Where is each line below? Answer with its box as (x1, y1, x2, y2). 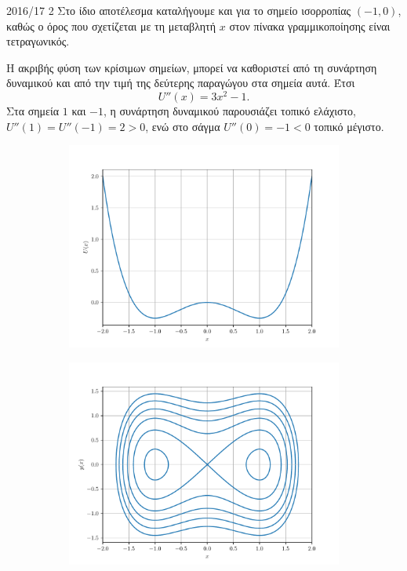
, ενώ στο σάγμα (145, 118, 220, 134)
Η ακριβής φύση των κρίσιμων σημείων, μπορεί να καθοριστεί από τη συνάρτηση (6, 59, 377, 75)
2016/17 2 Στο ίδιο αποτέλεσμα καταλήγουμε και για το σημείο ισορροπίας (6, 2, 351, 18)
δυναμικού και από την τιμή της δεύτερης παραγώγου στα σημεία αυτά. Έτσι (6, 75, 355, 91)
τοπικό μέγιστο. (314, 118, 384, 134)
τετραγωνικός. (6, 33, 70, 49)
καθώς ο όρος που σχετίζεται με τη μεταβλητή (6, 17, 216, 34)
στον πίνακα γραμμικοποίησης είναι (229, 17, 391, 34)
